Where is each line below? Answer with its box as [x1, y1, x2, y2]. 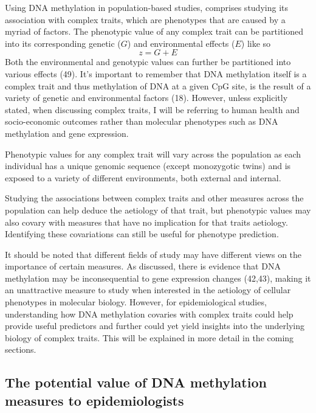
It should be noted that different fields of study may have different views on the [5, 248, 302, 260]
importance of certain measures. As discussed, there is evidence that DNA [5, 260, 281, 272]
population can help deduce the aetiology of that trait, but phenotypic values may [5, 203, 311, 216]
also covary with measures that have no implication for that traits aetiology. [5, 215, 288, 228]
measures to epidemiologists [5, 390, 184, 409]
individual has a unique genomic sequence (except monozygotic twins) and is [5, 159, 291, 172]
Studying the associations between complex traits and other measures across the [5, 192, 304, 204]
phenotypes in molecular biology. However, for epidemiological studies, [5, 296, 267, 308]
